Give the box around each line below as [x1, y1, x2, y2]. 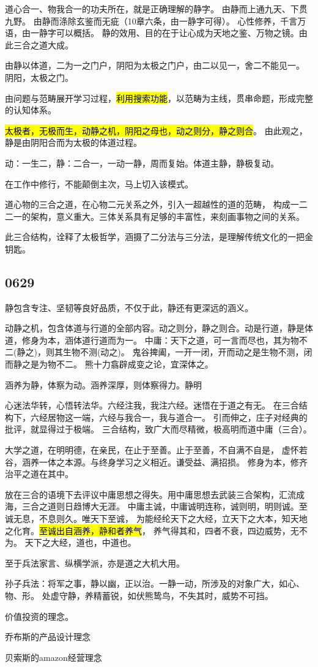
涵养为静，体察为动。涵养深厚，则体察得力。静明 [5, 378, 202, 391]
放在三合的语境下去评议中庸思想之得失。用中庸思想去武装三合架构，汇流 [5, 488, 296, 500]
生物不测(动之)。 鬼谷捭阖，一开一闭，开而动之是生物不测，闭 [62, 345, 312, 358]
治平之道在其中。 [5, 467, 73, 480]
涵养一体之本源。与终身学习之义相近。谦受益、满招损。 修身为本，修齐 [21, 455, 308, 468]
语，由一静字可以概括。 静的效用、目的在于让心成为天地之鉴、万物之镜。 [5, 26, 299, 39]
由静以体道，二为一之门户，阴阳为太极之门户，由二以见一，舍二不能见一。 [5, 59, 305, 72]
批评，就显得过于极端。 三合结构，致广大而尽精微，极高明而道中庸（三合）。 [5, 423, 312, 435]
